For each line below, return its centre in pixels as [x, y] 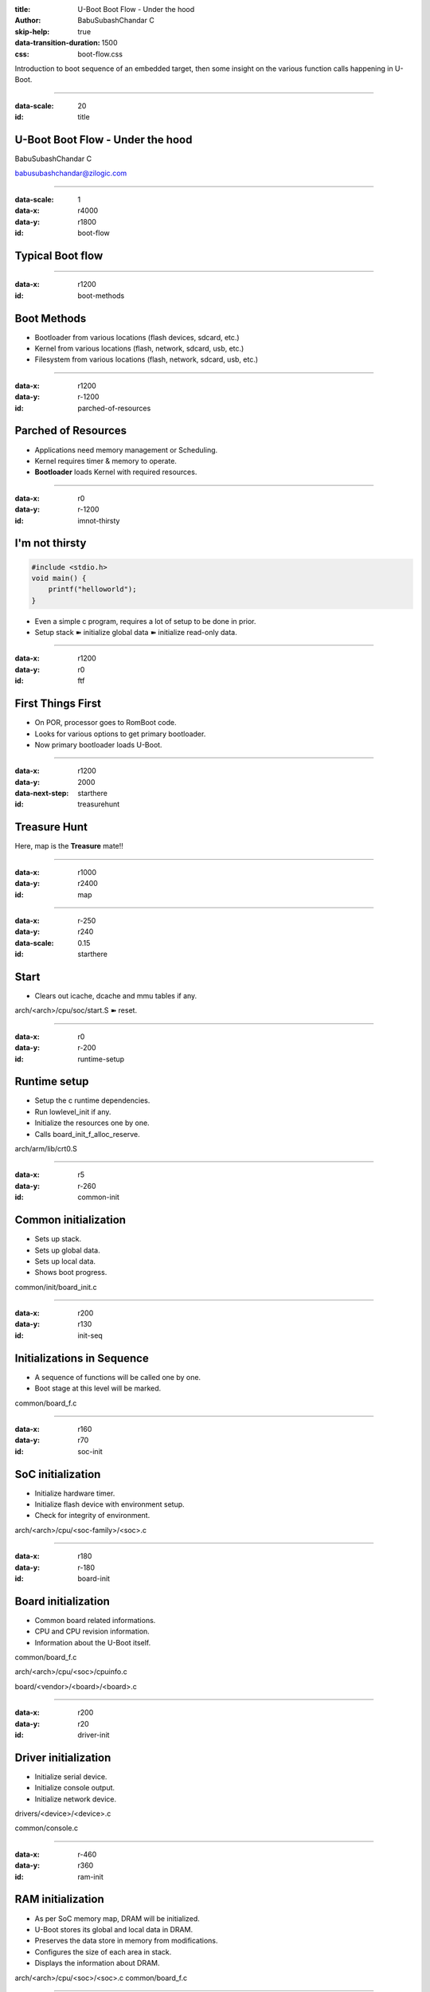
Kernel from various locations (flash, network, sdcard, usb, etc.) [139, 349]
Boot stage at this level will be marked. [98, 1388]
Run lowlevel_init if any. [73, 1112]
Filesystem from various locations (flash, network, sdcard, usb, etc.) [147, 359]
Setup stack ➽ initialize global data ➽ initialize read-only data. [136, 633]
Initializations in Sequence [82, 1358]
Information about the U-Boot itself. [93, 1642]
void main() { [59, 578]
